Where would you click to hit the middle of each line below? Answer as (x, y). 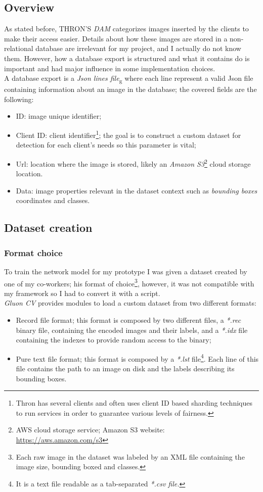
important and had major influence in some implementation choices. (110, 68)
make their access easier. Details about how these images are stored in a (116, 38)
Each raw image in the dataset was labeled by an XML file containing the (130, 456)
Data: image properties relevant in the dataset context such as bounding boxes (137, 190)
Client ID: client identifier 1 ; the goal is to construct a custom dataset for (128, 134)
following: (19, 99)
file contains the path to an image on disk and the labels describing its (125, 368)
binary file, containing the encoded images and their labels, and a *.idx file (132, 330)
